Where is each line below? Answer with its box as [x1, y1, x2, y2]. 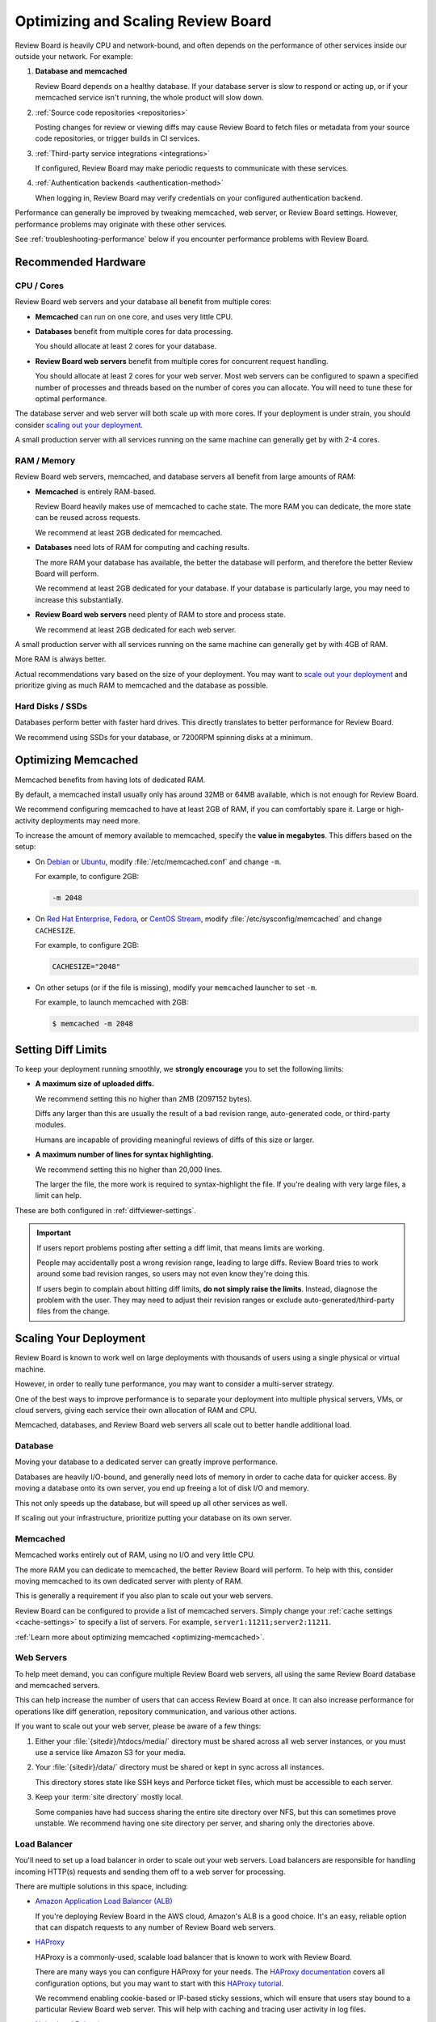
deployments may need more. [40, 815, 140, 825]
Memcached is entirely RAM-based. [35, 486, 157, 497]
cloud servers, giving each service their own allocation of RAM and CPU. [15, 1405, 258, 1415]
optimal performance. [35, 393, 107, 404]
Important [36, 1228, 72, 1237]
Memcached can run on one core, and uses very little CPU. [35, 311, 233, 321]
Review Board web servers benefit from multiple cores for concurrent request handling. [35, 356, 329, 366]
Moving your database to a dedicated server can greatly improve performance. [15, 1457, 279, 1467]
